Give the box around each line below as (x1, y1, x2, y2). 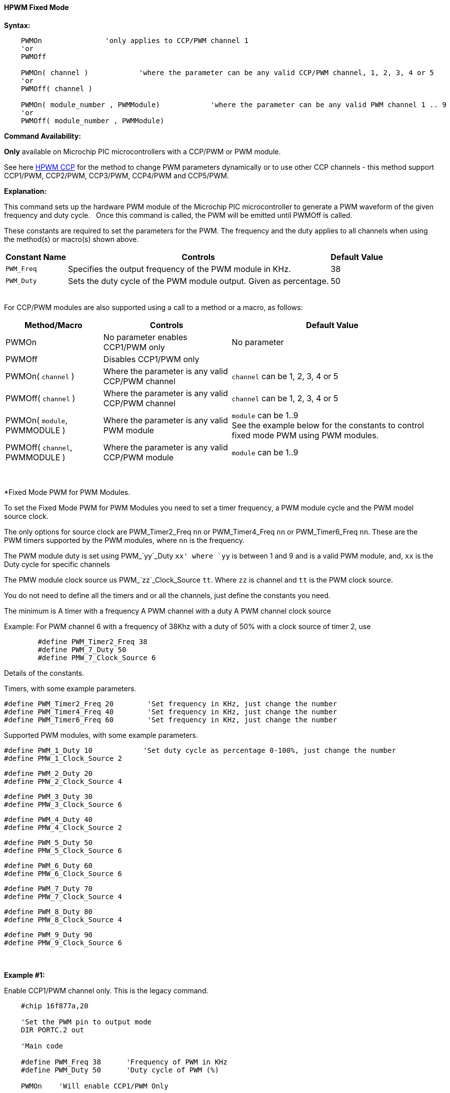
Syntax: (4, 21, 30, 30)
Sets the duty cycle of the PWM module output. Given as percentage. (68, 276, 329, 286)
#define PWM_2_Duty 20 (4, 769, 93, 777)
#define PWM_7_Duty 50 (37, 645, 126, 654)
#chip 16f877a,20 (20, 1001, 88, 1010)
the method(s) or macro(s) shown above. (4, 234, 139, 243)
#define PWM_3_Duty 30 (4, 792, 93, 800)
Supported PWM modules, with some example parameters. (4, 730, 198, 739)
